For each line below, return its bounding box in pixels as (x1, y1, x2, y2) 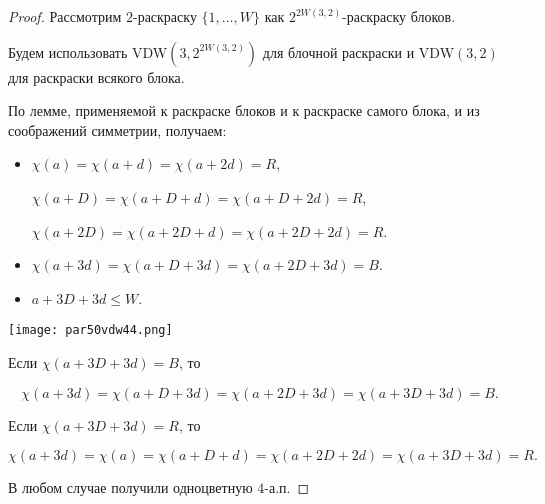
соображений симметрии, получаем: (8, 119, 227, 140)
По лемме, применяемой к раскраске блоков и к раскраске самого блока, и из (8, 100, 480, 121)
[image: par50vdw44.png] (8, 323, 173, 338)
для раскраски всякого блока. (8, 66, 185, 87)
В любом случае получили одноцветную (8, 477, 253, 498)
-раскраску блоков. (342, 6, 456, 26)
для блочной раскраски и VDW (262, 41, 455, 62)
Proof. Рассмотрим (8, 6, 122, 26)
